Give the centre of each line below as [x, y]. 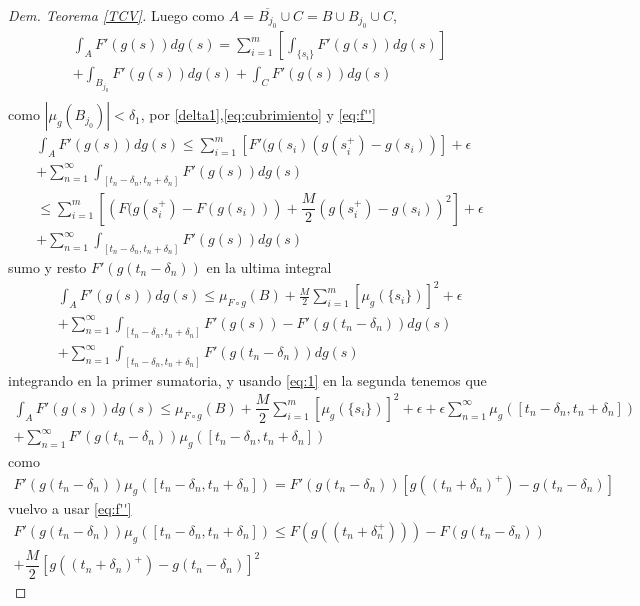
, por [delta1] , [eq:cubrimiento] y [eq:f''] [258, 114]
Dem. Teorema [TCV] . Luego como [116, 15]
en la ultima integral [269, 266]
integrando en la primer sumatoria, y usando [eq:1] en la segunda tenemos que [247, 379]
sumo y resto [47, 266]
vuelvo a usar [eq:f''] [70, 508]
